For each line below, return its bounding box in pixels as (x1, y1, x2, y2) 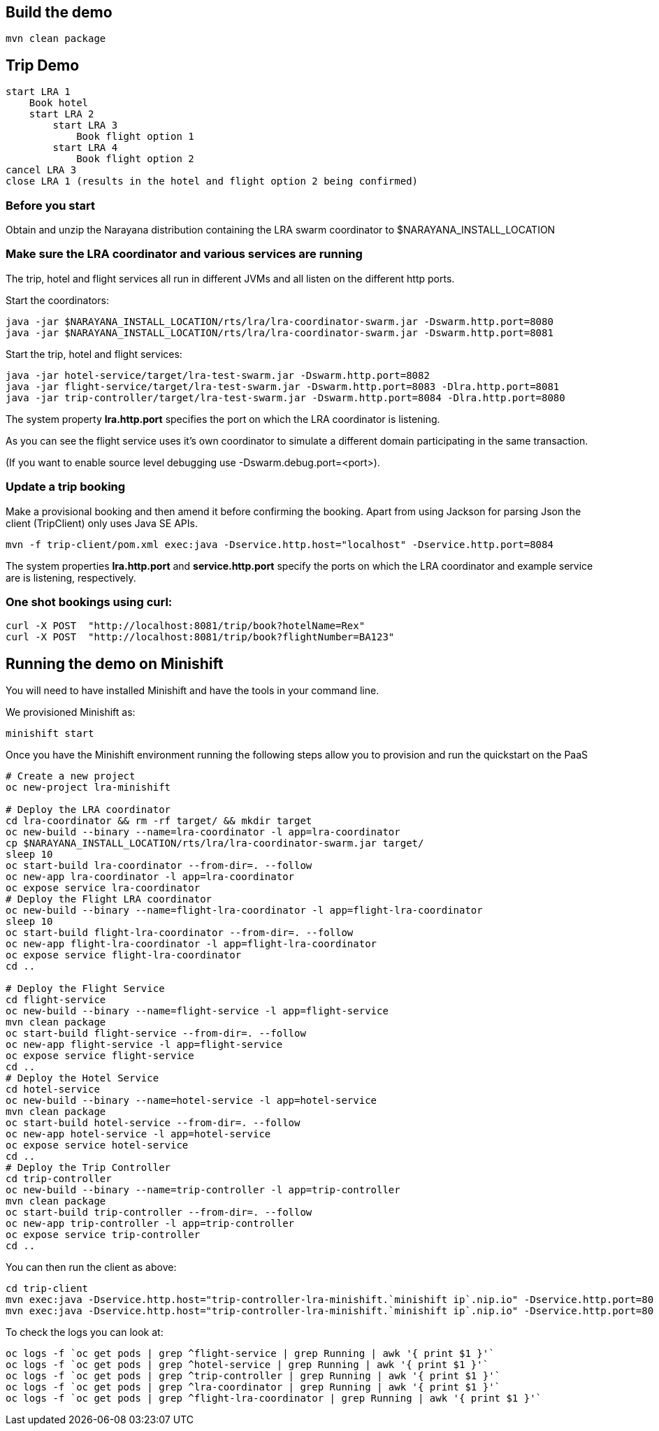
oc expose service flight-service (6, 1050, 194, 1062)
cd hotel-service (6, 1084, 100, 1095)
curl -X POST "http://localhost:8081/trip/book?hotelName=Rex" (6, 620, 365, 632)
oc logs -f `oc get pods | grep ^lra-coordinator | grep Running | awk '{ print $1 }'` (6, 1381, 501, 1393)
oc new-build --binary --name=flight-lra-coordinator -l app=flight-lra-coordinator (6, 905, 483, 916)
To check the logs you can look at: (6, 1326, 164, 1339)
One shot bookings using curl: (6, 594, 173, 609)
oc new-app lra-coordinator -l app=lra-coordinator (6, 871, 295, 883)
